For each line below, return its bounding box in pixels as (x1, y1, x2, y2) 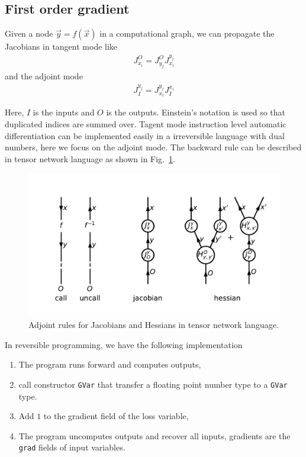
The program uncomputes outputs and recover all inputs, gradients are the (18, 429, 291, 442)
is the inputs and (33, 106, 95, 118)
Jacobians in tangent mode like (5, 40, 118, 53)
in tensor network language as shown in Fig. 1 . (5, 152, 175, 165)
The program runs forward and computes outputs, (18, 358, 201, 371)
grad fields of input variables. (18, 441, 125, 453)
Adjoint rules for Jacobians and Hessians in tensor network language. (28, 318, 279, 331)
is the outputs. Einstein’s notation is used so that (106, 106, 285, 118)
